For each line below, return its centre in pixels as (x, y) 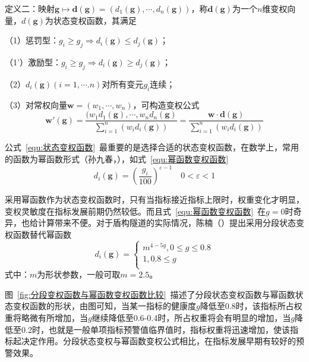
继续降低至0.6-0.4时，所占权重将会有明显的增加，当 (191, 317)
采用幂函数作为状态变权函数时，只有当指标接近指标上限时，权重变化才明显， (154, 199)
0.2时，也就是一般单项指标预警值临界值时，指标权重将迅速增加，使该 (155, 329)
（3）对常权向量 (36, 104)
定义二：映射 (30, 8)
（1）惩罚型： (32, 40)
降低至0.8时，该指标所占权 (251, 306)
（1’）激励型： (33, 62)
